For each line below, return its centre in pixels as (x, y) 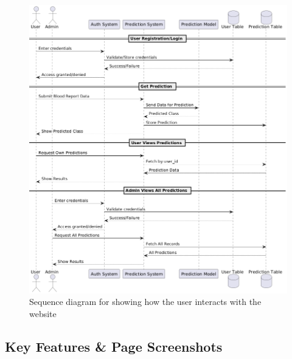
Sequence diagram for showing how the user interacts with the (145, 302)
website (43, 313)
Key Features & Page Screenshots (114, 346)
